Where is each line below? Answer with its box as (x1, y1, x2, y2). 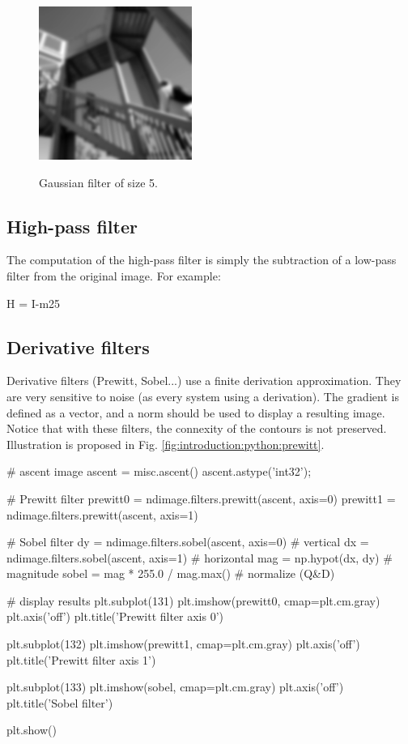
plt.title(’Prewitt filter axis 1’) (6, 651, 156, 668)
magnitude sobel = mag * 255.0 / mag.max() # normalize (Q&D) (6, 565, 335, 582)
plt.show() (6, 721, 57, 738)
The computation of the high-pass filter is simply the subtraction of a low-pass (6, 251, 397, 268)
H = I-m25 (6, 294, 61, 311)
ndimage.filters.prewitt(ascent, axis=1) (6, 506, 198, 523)
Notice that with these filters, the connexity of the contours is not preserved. (6, 420, 387, 437)
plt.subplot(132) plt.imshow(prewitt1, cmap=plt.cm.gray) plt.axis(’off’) (6, 635, 360, 652)
